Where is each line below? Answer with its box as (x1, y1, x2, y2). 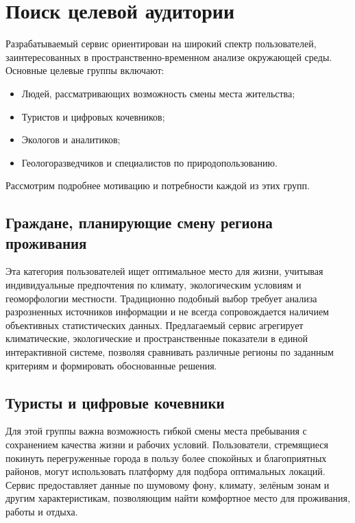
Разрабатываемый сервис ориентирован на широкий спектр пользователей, (5, 36, 317, 51)
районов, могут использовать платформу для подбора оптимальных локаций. (5, 464, 326, 478)
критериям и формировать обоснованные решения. (5, 358, 217, 372)
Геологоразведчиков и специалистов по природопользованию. (21, 155, 278, 169)
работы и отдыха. (5, 504, 78, 518)
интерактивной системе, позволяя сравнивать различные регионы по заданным (5, 345, 334, 359)
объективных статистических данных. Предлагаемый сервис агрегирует (5, 317, 304, 332)
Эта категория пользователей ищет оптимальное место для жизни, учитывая (5, 264, 323, 278)
